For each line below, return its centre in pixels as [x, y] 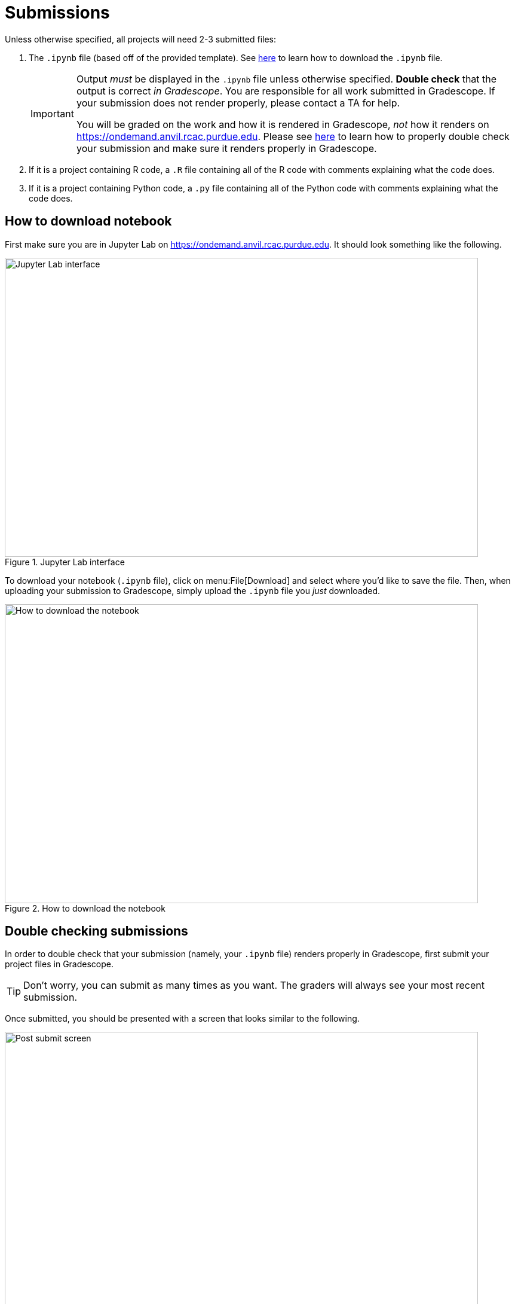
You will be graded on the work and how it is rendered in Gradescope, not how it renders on [283, 124]
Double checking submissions [96, 931]
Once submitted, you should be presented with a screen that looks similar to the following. [182, 1019]
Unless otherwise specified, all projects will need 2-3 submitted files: [141, 39]
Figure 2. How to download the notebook [85, 908]
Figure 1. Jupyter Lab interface [65, 562]
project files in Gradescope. [59, 964]
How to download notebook [88, 221]
